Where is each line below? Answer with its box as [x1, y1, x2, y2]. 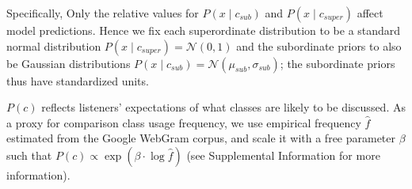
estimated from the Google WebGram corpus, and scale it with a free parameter [6, 130, 396, 146]
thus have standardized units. [6, 72, 149, 89]
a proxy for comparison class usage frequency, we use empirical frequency [6, 114, 361, 130]
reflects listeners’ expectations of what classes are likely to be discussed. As [41, 99, 406, 115]
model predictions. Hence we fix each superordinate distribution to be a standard [6, 22, 401, 38]
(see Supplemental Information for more [186, 146, 380, 163]
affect [357, 5, 383, 21]
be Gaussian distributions [6, 55, 131, 71]
